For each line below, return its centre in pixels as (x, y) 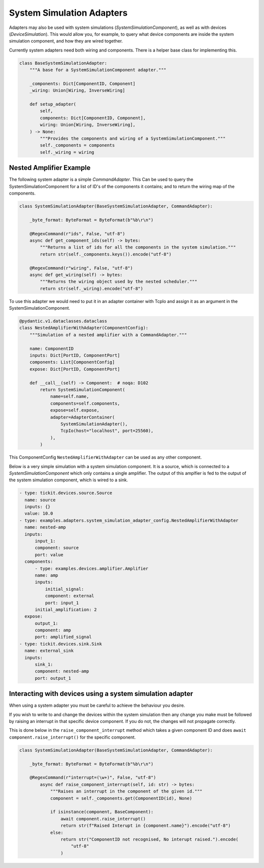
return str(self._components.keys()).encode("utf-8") (106, 254)
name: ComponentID (52, 348)
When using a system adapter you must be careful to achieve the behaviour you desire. (97, 705)
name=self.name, (70, 397)
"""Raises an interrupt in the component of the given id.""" (126, 791)
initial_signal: (64, 589)
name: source (40, 500)
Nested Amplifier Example (50, 168)
